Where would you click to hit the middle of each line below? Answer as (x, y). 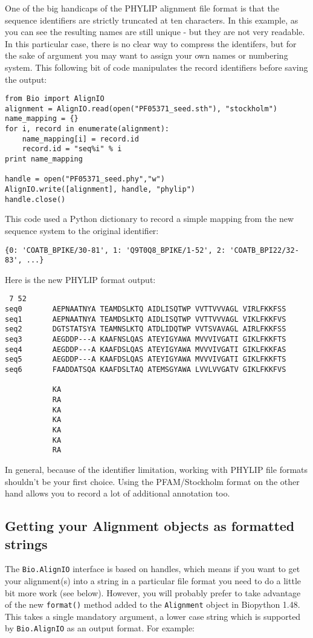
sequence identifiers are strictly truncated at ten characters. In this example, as (152, 20)
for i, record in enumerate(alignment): (87, 129)
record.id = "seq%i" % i (72, 149)
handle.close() (35, 199)
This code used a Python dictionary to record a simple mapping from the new (150, 219)
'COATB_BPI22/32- (264, 250)
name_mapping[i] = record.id (80, 139)
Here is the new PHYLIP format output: (80, 279)
